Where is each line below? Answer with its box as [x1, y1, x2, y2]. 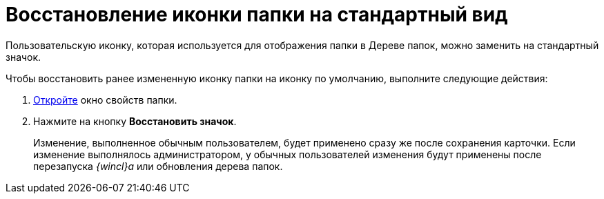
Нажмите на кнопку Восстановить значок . [33, 115, 237, 127]
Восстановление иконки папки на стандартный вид [6, 3, 508, 26]
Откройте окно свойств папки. [33, 93, 177, 106]
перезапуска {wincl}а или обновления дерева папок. [33, 160, 283, 172]
